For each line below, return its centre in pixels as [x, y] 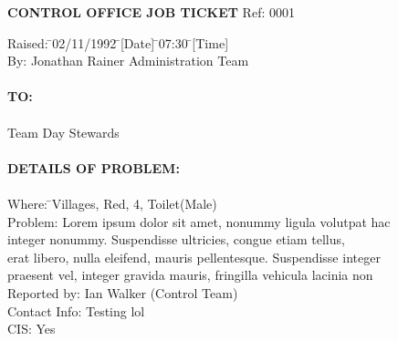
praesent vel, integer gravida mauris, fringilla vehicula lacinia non [190, 275]
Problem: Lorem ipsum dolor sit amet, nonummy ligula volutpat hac [199, 221]
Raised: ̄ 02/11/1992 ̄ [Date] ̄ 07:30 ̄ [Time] [118, 42]
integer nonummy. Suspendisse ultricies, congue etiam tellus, [176, 239]
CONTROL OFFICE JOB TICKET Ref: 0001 [151, 12]
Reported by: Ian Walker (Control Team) [123, 292]
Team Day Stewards [63, 132]
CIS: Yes [31, 329]
